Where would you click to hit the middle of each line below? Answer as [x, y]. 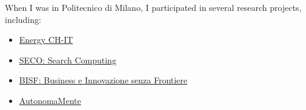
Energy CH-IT [46, 40]
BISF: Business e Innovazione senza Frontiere [103, 80]
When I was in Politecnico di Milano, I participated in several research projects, [153, 7]
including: [23, 19]
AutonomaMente [50, 100]
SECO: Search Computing [68, 60]
